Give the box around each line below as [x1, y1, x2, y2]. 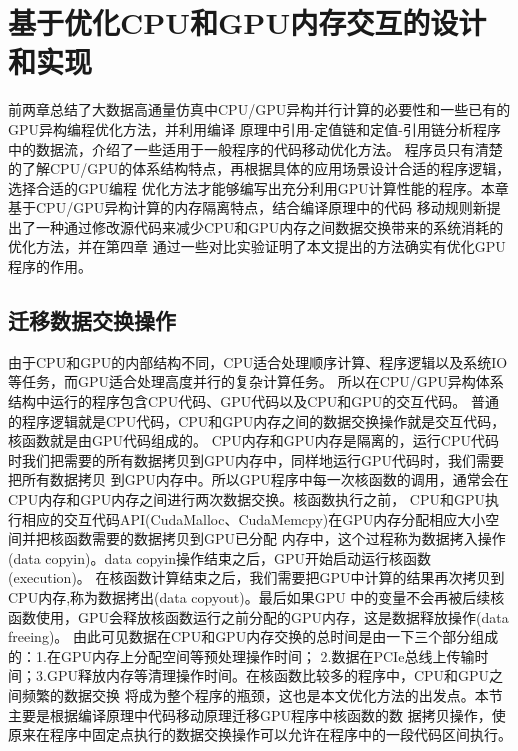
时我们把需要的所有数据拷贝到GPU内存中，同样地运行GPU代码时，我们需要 [8, 449, 505, 470]
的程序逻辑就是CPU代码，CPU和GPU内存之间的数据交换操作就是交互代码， [8, 410, 506, 431]
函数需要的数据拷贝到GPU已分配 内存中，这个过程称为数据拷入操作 [63, 528, 506, 549]
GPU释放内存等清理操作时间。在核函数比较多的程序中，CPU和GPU [46, 665, 490, 686]
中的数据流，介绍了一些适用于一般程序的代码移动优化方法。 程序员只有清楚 [8, 138, 503, 159]
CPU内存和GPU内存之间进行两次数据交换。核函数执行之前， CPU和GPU [8, 489, 485, 510]
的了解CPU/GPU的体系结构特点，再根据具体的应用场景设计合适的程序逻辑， [8, 158, 511, 179]
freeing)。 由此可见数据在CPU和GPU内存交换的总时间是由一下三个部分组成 [8, 626, 499, 647]
